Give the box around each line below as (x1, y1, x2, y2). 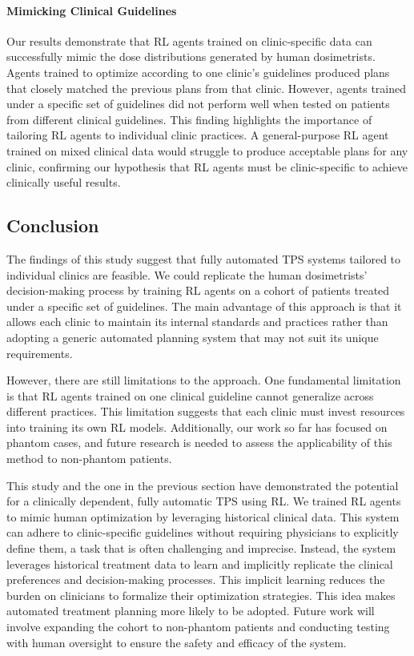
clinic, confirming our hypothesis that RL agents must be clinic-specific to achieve (6, 158, 408, 175)
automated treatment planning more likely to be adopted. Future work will (6, 602, 375, 619)
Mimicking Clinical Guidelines (6, 2, 177, 18)
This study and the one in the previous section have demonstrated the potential (6, 477, 399, 493)
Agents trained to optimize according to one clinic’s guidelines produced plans (6, 63, 390, 80)
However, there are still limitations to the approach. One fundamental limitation (6, 372, 401, 388)
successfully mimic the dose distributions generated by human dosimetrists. (6, 48, 376, 65)
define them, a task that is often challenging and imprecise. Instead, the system (6, 540, 396, 557)
